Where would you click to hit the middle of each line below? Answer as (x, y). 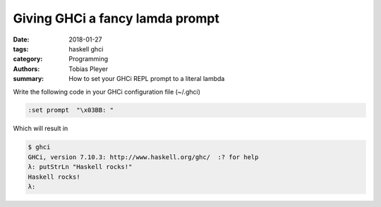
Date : (21, 39)
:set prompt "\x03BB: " (71, 110)
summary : (29, 79)
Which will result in (41, 128)
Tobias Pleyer (89, 69)
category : (28, 59)
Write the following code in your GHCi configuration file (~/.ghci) (107, 92)
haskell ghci (86, 49)
